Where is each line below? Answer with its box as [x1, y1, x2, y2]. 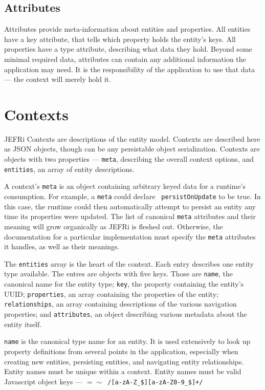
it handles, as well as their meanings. [4, 241, 120, 252]
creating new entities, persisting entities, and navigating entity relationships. [4, 356, 244, 366]
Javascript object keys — [4, 376, 83, 386]
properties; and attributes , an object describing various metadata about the [4, 309, 247, 319]
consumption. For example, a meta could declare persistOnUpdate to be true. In [4, 191, 261, 202]
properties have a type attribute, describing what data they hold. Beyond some [4, 44, 252, 54]
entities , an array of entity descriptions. [4, 163, 135, 174]
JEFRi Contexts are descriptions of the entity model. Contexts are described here [4, 133, 260, 144]
